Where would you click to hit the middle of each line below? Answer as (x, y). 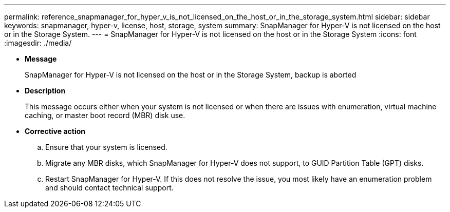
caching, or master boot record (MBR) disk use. (105, 115)
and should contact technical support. (109, 188)
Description (45, 91)
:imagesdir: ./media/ (38, 43)
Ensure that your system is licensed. (106, 147)
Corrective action (55, 131)
